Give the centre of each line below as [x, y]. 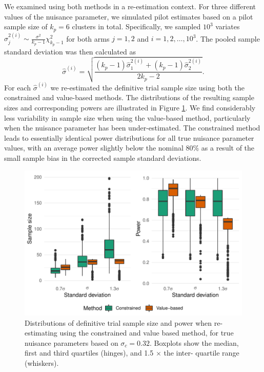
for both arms [88, 38]
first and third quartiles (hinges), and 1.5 [89, 353]
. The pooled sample [228, 38]
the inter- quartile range [201, 353]
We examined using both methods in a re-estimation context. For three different [130, 6]
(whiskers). [42, 362]
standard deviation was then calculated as [70, 51]
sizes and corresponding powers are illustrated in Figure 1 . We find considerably [130, 108]
